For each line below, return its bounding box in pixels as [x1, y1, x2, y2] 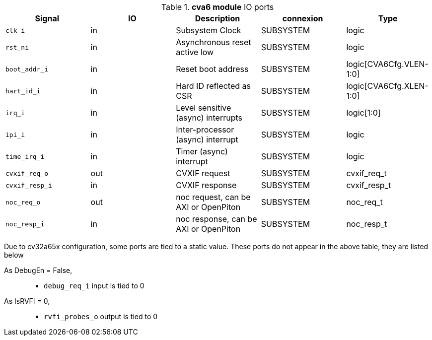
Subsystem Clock [176, 25, 241, 35]
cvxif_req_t [346, 168, 387, 178]
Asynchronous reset [176, 37, 251, 47]
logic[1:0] [346, 108, 381, 118]
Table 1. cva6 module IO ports [161, 2, 274, 12]
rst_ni [5, 43, 29, 51]
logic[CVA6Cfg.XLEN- [346, 81, 429, 91]
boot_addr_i [5, 65, 49, 73]
